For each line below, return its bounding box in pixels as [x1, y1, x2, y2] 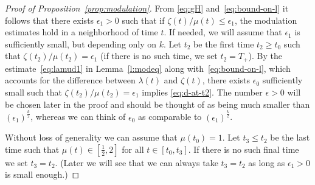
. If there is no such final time [188, 142, 299, 155]
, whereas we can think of [30, 110, 126, 123]
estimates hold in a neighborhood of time [5, 26, 158, 38]
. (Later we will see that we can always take [55, 156, 218, 169]
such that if [122, 13, 165, 26]
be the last [270, 131, 310, 144]
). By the [248, 49, 282, 62]
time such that [5, 142, 60, 155]
